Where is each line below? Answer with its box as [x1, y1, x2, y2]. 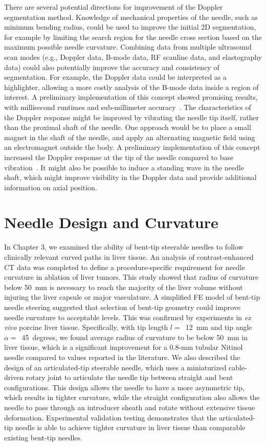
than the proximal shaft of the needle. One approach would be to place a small [4, 122, 251, 132]
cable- [229, 362, 247, 372]
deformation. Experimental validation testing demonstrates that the [4, 412, 217, 422]
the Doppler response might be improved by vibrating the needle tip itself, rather [4, 111, 259, 122]
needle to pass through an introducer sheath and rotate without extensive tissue [4, 402, 255, 412]
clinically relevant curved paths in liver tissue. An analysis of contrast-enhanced [4, 252, 254, 262]
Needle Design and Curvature [4, 212, 218, 233]
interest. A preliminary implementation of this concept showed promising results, [4, 92, 258, 102]
